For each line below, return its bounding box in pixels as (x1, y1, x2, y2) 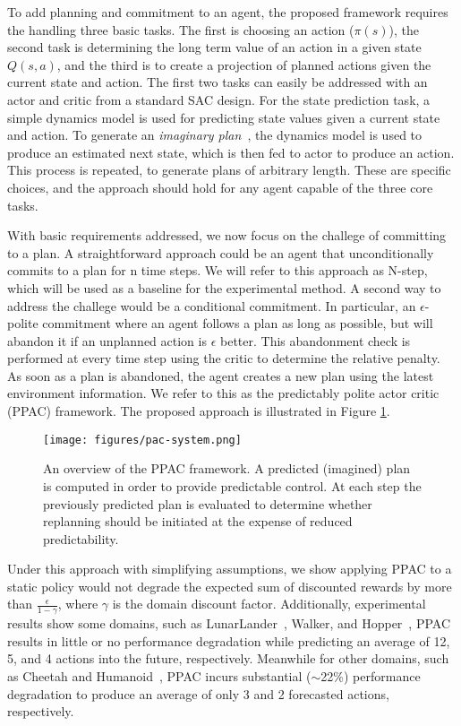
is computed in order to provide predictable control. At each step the (43, 476, 422, 495)
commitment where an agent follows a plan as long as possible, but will (42, 314, 433, 333)
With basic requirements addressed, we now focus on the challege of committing (7, 226, 447, 245)
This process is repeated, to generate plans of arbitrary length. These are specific (7, 160, 451, 179)
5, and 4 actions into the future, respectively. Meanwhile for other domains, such (7, 649, 449, 668)
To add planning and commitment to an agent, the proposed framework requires (7, 3, 448, 21)
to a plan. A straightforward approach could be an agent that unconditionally (7, 243, 434, 262)
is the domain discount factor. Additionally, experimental (112, 594, 426, 613)
